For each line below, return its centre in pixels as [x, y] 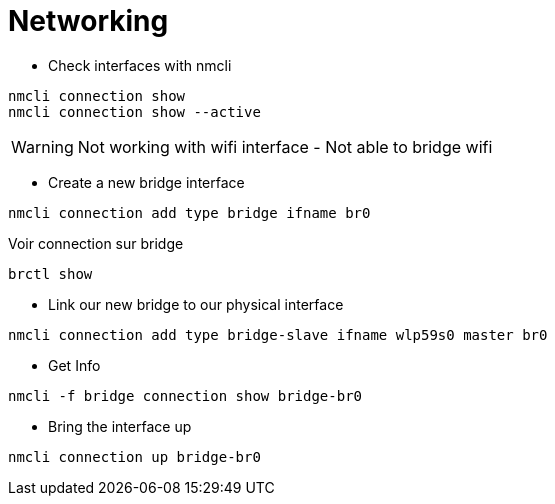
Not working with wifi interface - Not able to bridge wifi [285, 146]
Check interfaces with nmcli [140, 65]
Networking [88, 21]
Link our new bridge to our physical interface [196, 304]
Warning [42, 146]
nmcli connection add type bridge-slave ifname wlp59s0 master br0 [278, 334]
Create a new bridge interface [146, 182]
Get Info [74, 365]
